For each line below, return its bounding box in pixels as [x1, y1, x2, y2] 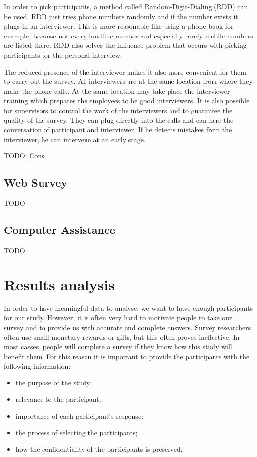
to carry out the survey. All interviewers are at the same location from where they [4, 76, 253, 86]
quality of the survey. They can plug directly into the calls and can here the [4, 114, 234, 125]
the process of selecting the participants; [15, 427, 138, 437]
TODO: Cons [4, 151, 44, 161]
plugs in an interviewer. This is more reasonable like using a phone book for [4, 21, 234, 31]
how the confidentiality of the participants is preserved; [15, 444, 183, 454]
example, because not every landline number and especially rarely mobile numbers [4, 30, 253, 40]
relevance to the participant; [15, 394, 101, 404]
